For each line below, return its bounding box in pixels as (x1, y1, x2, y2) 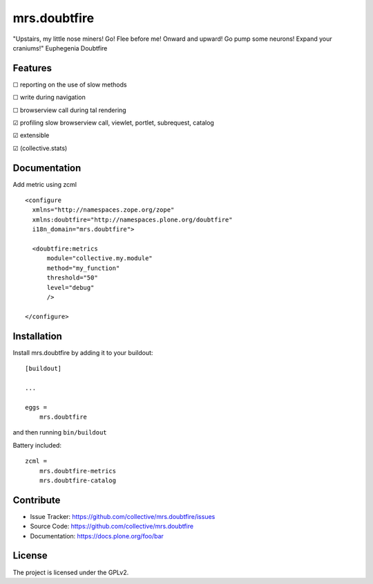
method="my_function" (46, 264, 120, 272)
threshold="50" (46, 274, 98, 282)
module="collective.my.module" (46, 255, 153, 262)
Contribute (12, 494, 61, 506)
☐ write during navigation (12, 93, 86, 102)
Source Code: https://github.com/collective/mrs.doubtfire (30, 522, 193, 531)
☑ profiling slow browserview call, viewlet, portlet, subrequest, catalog (12, 118, 214, 127)
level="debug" (46, 284, 95, 291)
